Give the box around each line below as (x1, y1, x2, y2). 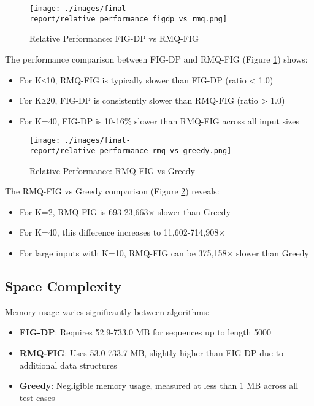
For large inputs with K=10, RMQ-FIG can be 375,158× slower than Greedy (19, 246, 309, 259)
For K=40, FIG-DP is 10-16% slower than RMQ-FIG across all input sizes (19, 114, 299, 127)
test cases (19, 391, 55, 404)
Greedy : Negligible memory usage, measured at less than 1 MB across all (19, 379, 299, 392)
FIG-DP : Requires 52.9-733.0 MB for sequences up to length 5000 (19, 326, 272, 339)
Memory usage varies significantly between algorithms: (5, 305, 210, 318)
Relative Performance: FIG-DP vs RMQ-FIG (29, 32, 199, 45)
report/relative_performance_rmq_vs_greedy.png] (29, 146, 232, 155)
